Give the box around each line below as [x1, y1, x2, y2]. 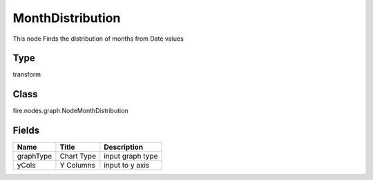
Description [104, 142, 144, 152]
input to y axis [104, 161, 150, 170]
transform [12, 70, 41, 79]
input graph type [104, 152, 158, 161]
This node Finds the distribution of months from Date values [12, 34, 184, 43]
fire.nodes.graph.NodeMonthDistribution [12, 107, 128, 115]
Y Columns [59, 161, 96, 170]
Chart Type [59, 152, 97, 161]
